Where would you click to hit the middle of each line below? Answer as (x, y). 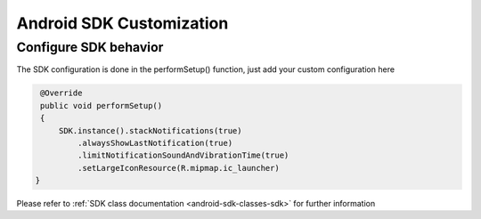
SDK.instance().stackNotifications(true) (150, 130)
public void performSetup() (102, 105)
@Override (61, 93)
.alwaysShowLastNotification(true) (155, 143)
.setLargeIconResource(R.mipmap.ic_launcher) (178, 168)
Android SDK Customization (122, 23)
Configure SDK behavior (90, 47)
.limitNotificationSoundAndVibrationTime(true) (183, 155)
